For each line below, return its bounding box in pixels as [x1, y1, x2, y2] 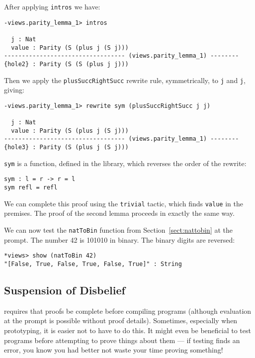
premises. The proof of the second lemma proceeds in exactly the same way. [4, 208, 235, 218]
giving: [4, 85, 24, 95]
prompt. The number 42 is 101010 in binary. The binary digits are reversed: [4, 234, 235, 245]
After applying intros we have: [4, 1, 100, 11]
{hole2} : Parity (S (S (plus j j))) [4, 60, 129, 68]
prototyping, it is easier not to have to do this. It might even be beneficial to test [4, 325, 251, 335]
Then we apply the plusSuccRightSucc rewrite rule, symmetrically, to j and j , [4, 75, 246, 85]
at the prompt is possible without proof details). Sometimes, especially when [4, 315, 238, 326]
